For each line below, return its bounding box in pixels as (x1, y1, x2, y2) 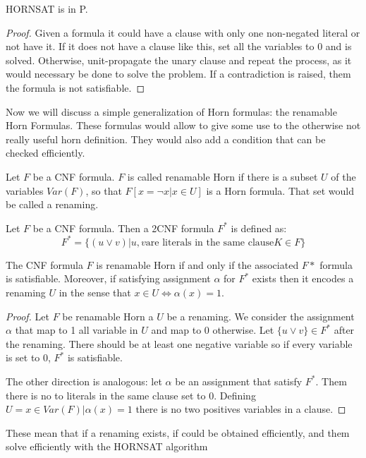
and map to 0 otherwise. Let (151, 323, 274, 337)
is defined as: (231, 220, 287, 235)
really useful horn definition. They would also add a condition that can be (6, 131, 326, 146)
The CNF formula (6, 257, 83, 272)
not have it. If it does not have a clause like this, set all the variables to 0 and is (6, 39, 352, 54)
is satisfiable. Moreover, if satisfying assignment (6, 271, 211, 286)
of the (331, 169, 356, 183)
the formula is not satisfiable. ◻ (6, 80, 145, 95)
